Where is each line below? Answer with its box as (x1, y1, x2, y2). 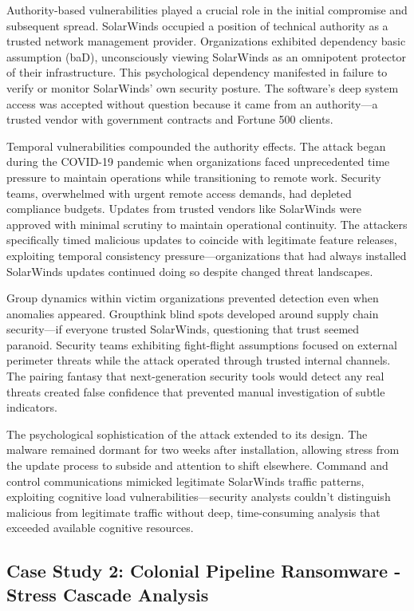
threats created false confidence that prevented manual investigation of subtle (6, 383, 385, 400)
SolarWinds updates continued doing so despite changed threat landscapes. (6, 262, 373, 279)
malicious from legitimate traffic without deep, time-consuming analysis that (6, 503, 380, 520)
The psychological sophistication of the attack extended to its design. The (6, 425, 368, 442)
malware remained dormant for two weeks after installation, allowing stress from (6, 441, 400, 458)
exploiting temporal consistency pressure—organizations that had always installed (6, 246, 407, 263)
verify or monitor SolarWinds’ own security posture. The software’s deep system (6, 79, 399, 96)
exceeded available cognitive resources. (6, 519, 194, 536)
